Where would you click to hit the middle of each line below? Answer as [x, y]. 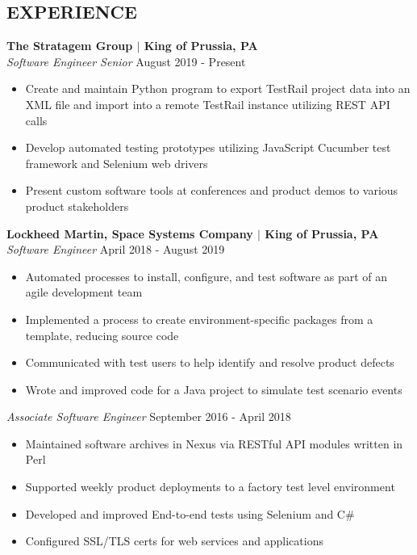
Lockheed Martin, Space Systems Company [130, 233]
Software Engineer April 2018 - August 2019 [116, 249]
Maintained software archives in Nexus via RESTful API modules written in [214, 443]
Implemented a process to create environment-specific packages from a [199, 319]
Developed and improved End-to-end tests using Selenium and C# [190, 513]
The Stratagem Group [70, 46]
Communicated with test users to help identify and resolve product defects [210, 362]
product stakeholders [77, 206]
